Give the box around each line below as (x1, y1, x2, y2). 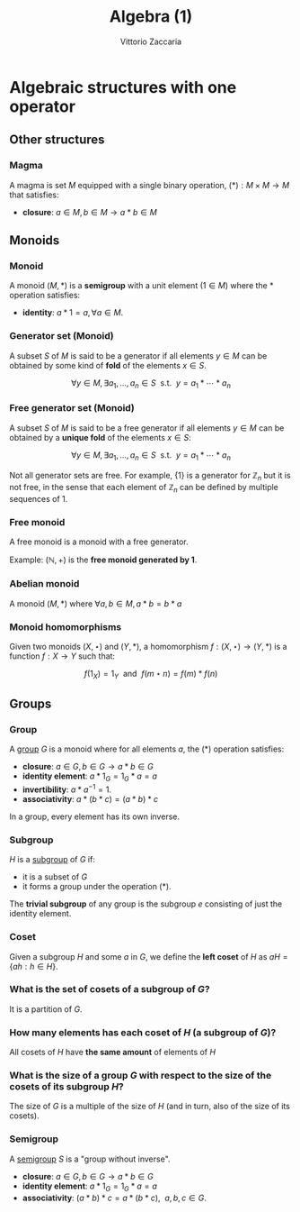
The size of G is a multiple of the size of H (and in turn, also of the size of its (9, 1101, 290, 1112)
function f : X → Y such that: (9, 651, 115, 661)
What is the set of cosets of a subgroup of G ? (9, 983, 210, 996)
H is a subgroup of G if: (9, 854, 96, 865)
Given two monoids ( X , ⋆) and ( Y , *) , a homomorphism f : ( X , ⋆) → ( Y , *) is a (9, 641, 287, 652)
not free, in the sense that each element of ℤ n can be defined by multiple (9, 482, 278, 495)
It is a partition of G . (9, 1003, 83, 1015)
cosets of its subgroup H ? (9, 1080, 124, 1093)
